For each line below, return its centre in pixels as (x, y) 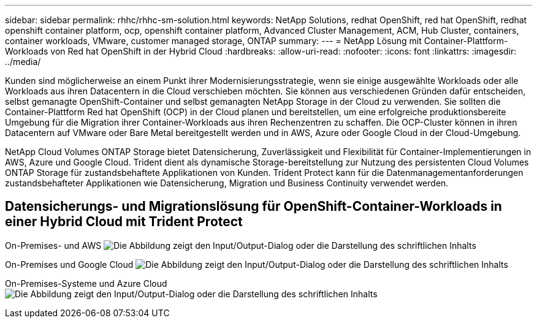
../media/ (23, 62)
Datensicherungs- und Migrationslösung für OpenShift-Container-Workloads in (253, 207)
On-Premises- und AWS (53, 245)
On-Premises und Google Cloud (69, 264)
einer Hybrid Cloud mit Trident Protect (124, 222)
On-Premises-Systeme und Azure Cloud (86, 283)
